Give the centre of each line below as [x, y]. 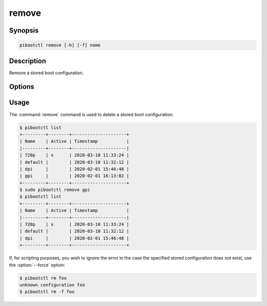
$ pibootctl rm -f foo [47, 292]
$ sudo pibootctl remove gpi [55, 190]
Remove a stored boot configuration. [46, 73]
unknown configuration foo [52, 285]
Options [22, 87]
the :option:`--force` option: [37, 265]
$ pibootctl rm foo [43, 278]
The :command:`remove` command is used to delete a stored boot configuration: [91, 114]
